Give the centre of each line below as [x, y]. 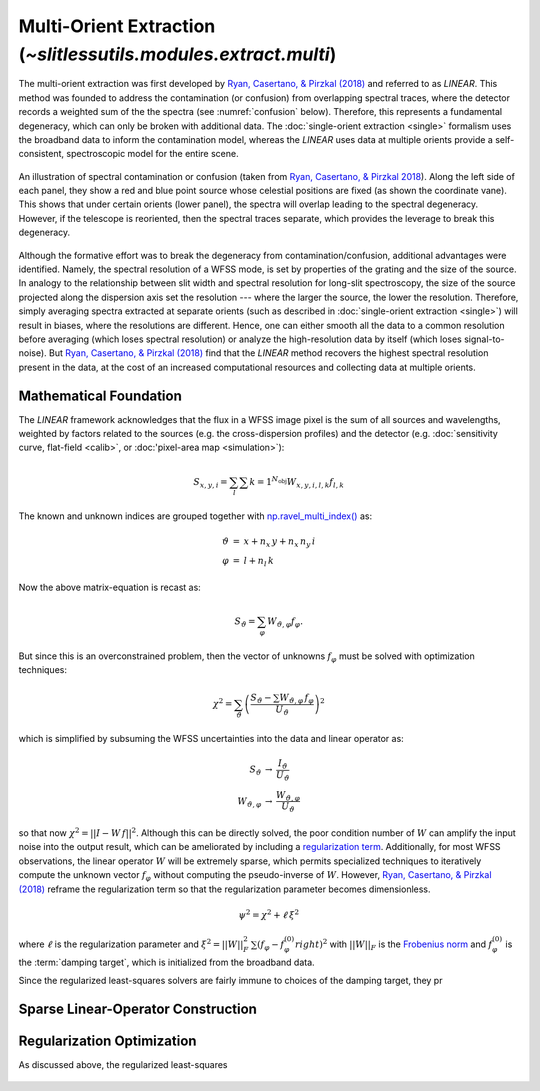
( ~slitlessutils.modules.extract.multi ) [177, 54]
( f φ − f [270, 945]
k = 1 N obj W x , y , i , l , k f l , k [297, 482]
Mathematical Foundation [100, 395]
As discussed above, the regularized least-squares [123, 1065]
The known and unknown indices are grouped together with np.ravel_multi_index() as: [195, 516]
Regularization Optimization [107, 1040]
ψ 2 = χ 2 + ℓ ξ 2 [269, 914]
